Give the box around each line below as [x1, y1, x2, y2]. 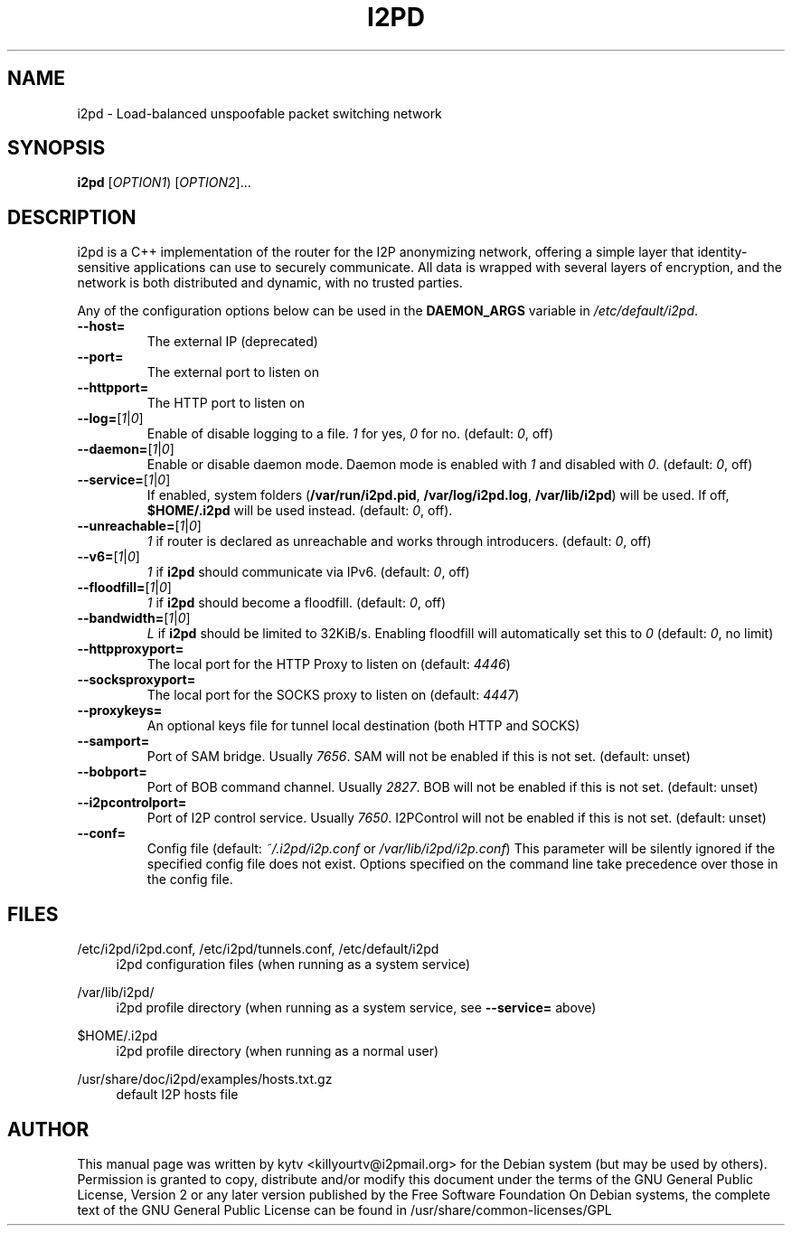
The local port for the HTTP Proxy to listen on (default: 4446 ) [146, 656, 511, 673]
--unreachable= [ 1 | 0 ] [77, 518, 202, 534]
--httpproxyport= [77, 641, 184, 657]
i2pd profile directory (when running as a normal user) [116, 1043, 439, 1059]
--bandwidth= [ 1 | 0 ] [77, 610, 191, 626]
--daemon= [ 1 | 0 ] [77, 441, 174, 457]
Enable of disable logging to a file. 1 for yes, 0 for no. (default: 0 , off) [146, 426, 553, 442]
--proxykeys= [77, 702, 163, 719]
